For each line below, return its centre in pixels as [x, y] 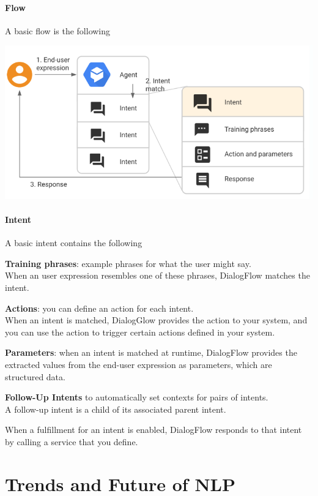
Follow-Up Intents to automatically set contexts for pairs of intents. [137, 397]
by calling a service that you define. [72, 441]
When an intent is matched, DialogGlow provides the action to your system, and [156, 320]
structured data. [35, 376]
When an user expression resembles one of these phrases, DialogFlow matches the [157, 275]
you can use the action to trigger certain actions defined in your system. [140, 332]
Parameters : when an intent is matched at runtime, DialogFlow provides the [151, 352]
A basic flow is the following [58, 30]
